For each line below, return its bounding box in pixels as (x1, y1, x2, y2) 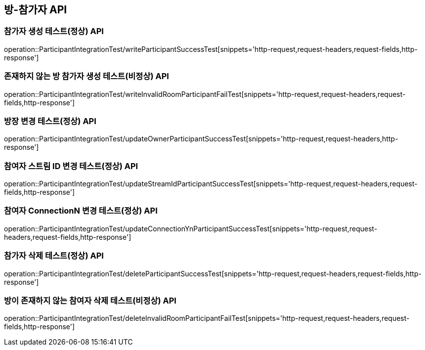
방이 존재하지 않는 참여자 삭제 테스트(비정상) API (4, 295, 176, 306)
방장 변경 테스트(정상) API (4, 116, 96, 126)
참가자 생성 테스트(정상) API (4, 26, 104, 37)
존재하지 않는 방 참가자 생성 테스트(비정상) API (4, 71, 169, 82)
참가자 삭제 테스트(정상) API (4, 251, 104, 261)
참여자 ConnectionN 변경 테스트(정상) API (4, 206, 158, 216)
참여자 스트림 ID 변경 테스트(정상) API (4, 161, 138, 171)
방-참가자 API (4, 3, 67, 16)
